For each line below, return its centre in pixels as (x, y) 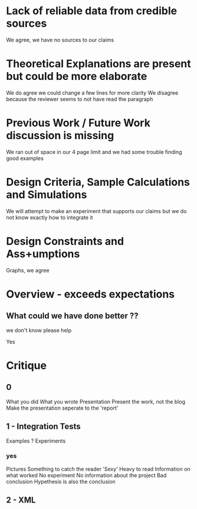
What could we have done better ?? (72, 316)
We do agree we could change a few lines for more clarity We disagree (92, 92)
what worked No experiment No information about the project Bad (86, 475)
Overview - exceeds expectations (91, 294)
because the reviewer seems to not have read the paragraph (80, 99)
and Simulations (47, 195)
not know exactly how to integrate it (50, 217)
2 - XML (21, 500)
